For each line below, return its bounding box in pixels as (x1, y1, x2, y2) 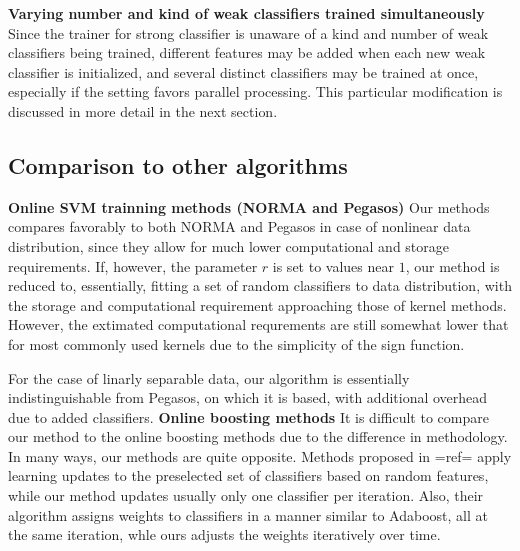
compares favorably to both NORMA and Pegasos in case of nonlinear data (8, 216, 471, 237)
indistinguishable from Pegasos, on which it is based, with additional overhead (8, 387, 488, 408)
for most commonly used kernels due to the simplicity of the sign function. (8, 333, 465, 354)
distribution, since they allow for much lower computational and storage (8, 235, 450, 256)
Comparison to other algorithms (8, 149, 348, 180)
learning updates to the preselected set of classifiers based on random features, (8, 465, 489, 486)
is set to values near (272, 255, 394, 276)
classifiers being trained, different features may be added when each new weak (8, 42, 486, 63)
